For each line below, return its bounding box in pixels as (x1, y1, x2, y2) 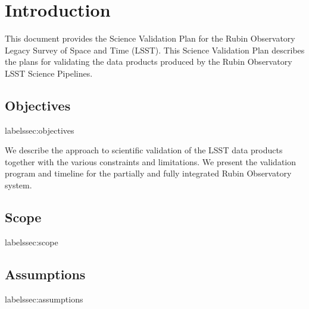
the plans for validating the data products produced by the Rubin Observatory (5, 55, 292, 68)
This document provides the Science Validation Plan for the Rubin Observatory (5, 32, 295, 45)
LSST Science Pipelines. (5, 67, 93, 79)
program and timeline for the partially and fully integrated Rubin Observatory (5, 167, 292, 179)
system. (5, 179, 32, 191)
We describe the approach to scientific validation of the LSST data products (5, 144, 283, 156)
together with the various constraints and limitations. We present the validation (5, 155, 296, 168)
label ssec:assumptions (5, 292, 83, 305)
